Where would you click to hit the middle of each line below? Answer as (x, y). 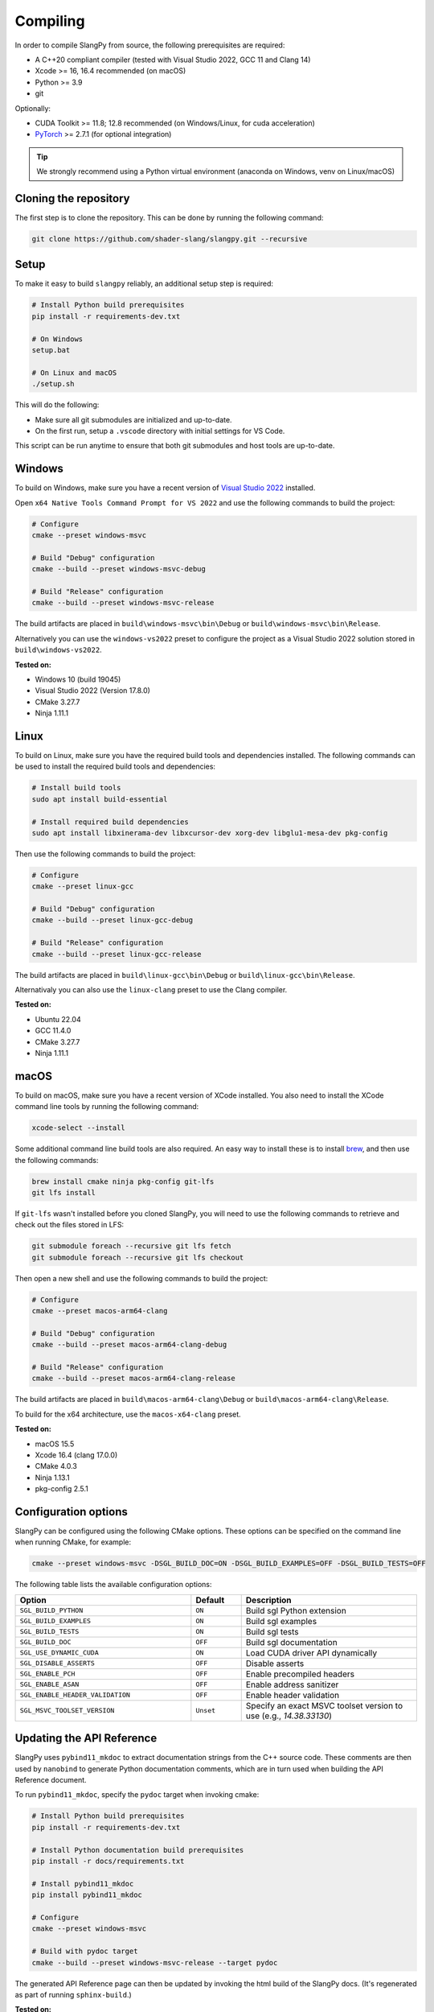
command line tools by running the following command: (107, 1107)
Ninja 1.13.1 (52, 1478)
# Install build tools (76, 788)
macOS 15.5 (55, 1444)
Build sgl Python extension (296, 1610)
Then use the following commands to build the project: (105, 854)
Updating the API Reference (86, 1738)
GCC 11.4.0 (53, 1031)
